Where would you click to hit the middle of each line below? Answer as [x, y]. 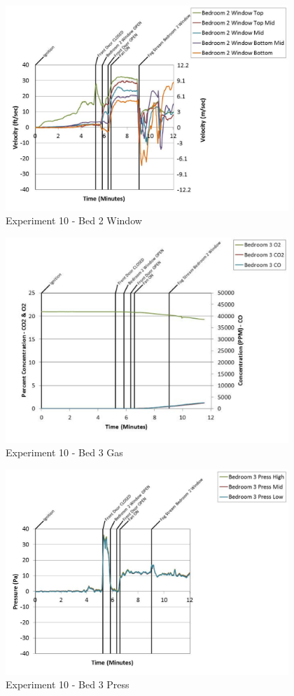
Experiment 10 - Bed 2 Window [74, 220]
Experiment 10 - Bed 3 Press [68, 684]
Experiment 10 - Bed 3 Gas [64, 452]
